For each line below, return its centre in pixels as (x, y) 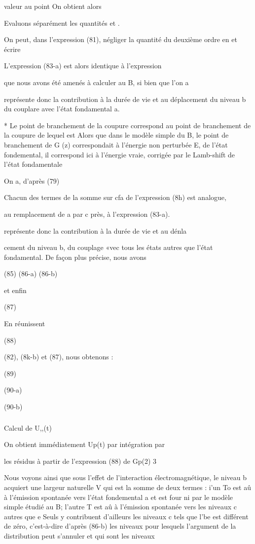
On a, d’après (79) (32, 180)
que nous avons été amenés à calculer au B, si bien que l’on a (96, 82)
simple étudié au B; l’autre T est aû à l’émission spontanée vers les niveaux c (121, 507)
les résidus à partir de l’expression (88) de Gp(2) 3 (80, 461)
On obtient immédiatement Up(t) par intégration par (85, 444)
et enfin (15, 290)
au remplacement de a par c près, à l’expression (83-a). (87, 214)
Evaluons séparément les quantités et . (62, 23)
